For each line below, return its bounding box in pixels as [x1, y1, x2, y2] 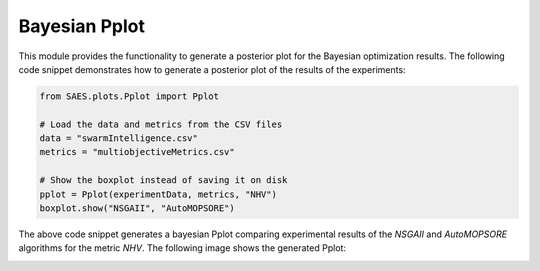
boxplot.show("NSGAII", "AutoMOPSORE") [39, 203, 235, 214]
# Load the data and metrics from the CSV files [39, 118, 283, 130]
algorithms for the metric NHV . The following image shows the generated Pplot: [18, 242, 347, 254]
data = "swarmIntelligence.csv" [39, 133, 199, 144]
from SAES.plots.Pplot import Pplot [39, 90, 220, 102]
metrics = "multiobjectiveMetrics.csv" [39, 146, 235, 158]
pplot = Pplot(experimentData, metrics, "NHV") [39, 188, 277, 200]
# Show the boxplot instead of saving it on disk [39, 175, 288, 186]
